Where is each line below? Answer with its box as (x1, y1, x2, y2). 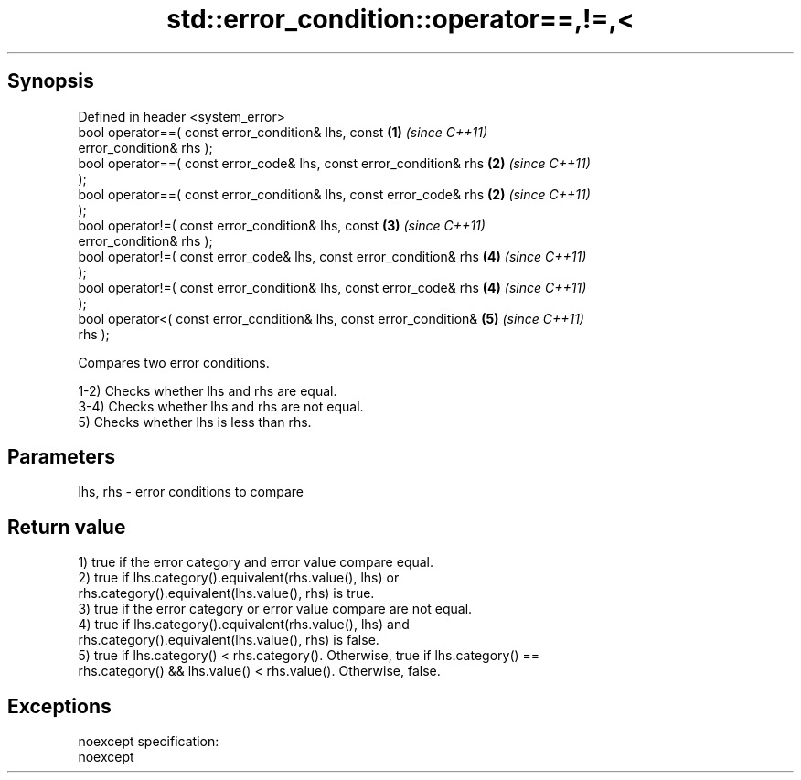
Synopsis (7, 69, 94, 93)
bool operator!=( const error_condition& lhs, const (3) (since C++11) (78, 217, 486, 233)
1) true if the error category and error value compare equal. (78, 554, 434, 571)
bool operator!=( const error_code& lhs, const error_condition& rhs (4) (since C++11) (78, 248, 587, 264)
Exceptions (7, 694, 112, 718)
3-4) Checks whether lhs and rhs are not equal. (78, 398, 364, 414)
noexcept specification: (78, 733, 219, 750)
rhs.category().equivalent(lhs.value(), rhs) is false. (78, 632, 379, 648)
